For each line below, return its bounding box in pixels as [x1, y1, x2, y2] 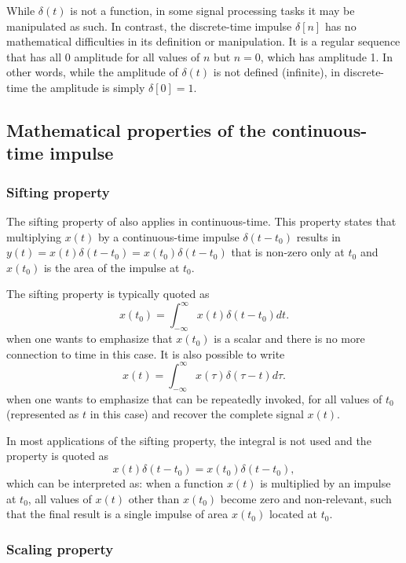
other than [128, 490, 180, 506]
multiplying [6, 228, 62, 245]
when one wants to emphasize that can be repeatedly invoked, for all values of [6, 390, 382, 407]
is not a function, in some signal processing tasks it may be [70, 2, 355, 18]
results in [296, 228, 341, 245]
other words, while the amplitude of [6, 64, 178, 80]
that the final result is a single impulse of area [6, 506, 229, 522]
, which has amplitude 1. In [260, 48, 393, 64]
